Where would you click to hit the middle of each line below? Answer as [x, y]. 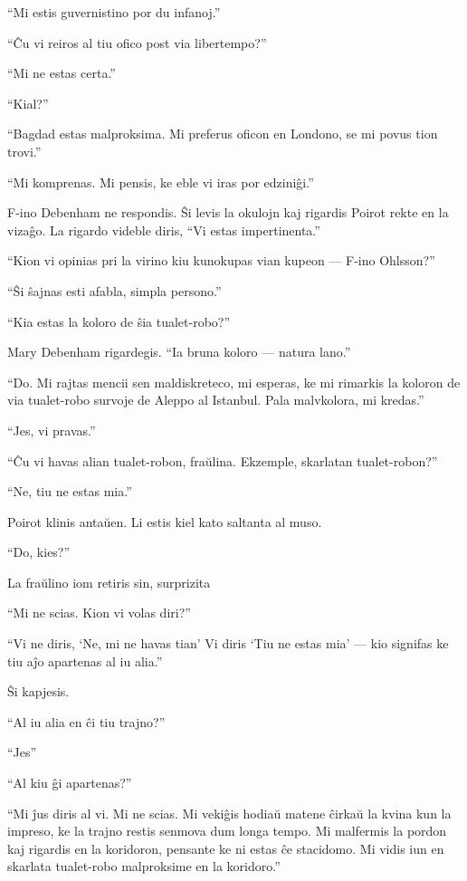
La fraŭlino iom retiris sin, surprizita [109, 582]
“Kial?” [28, 103]
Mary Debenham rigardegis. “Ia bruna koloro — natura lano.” [179, 352]
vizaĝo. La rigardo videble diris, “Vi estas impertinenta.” [164, 230]
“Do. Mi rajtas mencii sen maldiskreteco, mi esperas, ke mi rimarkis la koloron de [234, 382]
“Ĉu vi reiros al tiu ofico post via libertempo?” [137, 42]
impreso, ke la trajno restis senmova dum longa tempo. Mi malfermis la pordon [227, 831]
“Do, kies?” [39, 552]
